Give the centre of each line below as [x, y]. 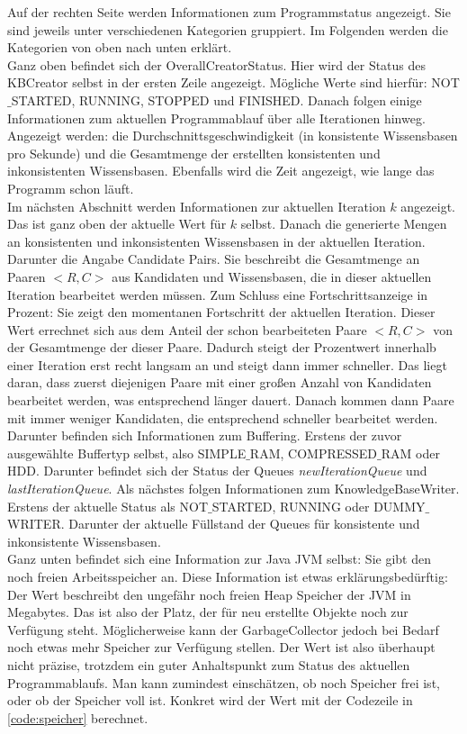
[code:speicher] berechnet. [78, 717]
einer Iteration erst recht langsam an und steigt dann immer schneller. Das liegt [227, 364]
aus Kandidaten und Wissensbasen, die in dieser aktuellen [272, 276]
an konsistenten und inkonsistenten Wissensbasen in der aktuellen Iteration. [216, 241]
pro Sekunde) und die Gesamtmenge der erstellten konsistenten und [194, 153]
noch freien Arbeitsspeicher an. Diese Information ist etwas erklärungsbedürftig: [228, 576]
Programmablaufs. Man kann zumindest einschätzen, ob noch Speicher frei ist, [224, 682]
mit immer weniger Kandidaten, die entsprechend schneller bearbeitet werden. [223, 417]
